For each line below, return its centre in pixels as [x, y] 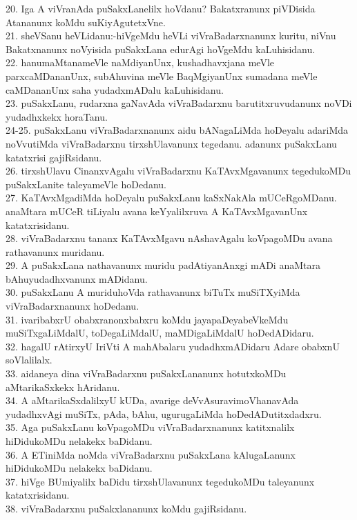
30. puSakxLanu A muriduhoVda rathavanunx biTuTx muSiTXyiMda [153, 292]
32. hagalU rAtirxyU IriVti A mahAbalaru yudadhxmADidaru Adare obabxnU [173, 346]
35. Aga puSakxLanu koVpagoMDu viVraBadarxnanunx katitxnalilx [150, 427]
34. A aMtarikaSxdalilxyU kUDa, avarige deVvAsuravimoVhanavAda [152, 400]
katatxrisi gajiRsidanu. [54, 157]
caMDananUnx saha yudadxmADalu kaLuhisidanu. [115, 89]
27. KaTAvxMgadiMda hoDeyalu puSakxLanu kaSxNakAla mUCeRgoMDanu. [171, 198]
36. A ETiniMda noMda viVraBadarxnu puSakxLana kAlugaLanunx [151, 454]
